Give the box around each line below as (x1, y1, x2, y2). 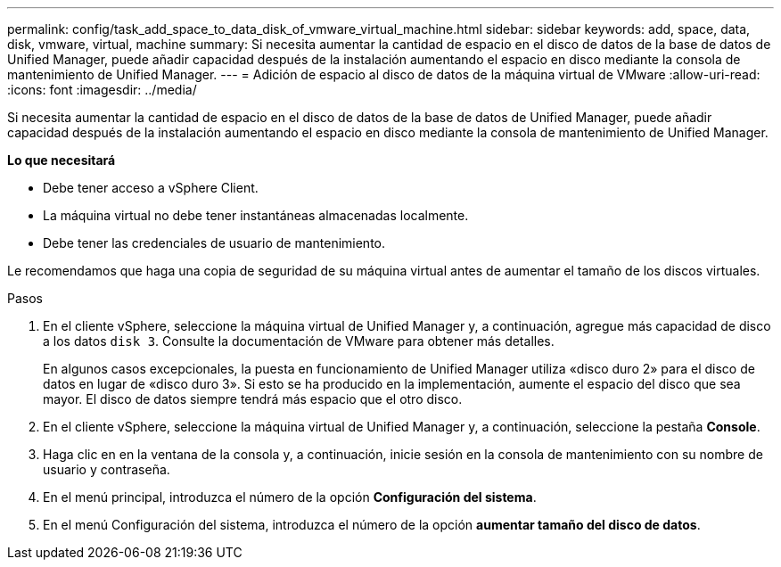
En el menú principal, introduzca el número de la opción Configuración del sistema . (43, 489, 537, 505)
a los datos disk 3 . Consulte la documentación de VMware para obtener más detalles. (43, 333, 555, 349)
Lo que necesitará (7, 152, 116, 168)
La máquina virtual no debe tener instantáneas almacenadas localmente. (43, 208, 469, 223)
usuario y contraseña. (43, 462, 170, 477)
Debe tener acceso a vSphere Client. (43, 180, 259, 195)
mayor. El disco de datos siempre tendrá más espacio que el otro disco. (43, 391, 463, 407)
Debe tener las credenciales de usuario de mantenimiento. (43, 235, 386, 251)
